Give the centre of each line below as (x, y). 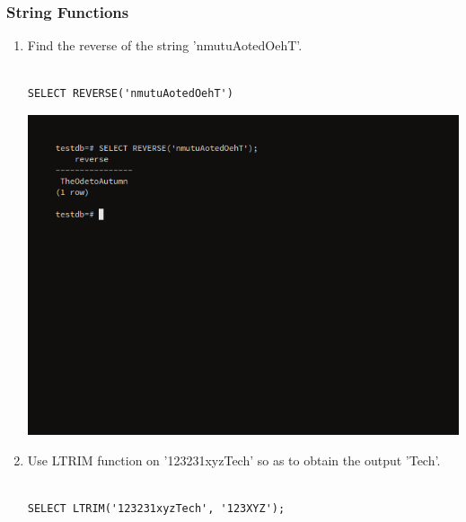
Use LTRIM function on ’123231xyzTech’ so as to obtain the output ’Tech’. (234, 460)
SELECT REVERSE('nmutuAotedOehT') (130, 94)
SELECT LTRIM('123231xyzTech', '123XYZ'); (156, 508)
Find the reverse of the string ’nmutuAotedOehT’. (165, 45)
